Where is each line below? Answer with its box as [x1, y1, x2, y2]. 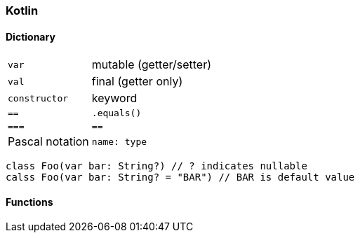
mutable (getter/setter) [91, 57, 212, 72]
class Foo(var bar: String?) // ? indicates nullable [6, 160, 307, 172]
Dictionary [6, 30, 55, 43]
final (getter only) [91, 74, 183, 89]
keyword [91, 91, 138, 106]
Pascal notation [8, 134, 89, 149]
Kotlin [6, 3, 39, 17]
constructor [8, 92, 69, 104]
